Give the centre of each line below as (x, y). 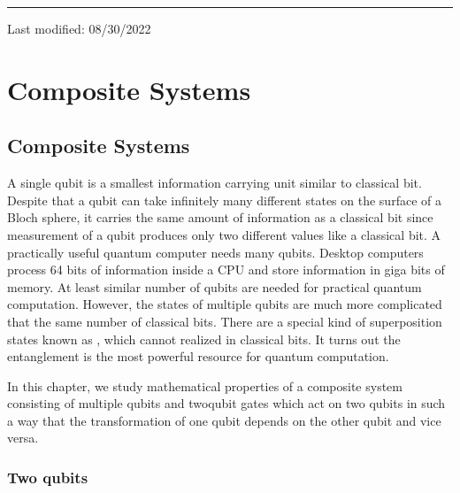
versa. (23, 438)
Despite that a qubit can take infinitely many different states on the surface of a (224, 200)
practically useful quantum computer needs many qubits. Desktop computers (215, 252)
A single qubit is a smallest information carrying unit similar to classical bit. (215, 183)
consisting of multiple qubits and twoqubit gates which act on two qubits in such (226, 403)
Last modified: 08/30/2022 (79, 28)
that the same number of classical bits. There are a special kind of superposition (225, 321)
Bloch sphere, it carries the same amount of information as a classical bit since (220, 217)
